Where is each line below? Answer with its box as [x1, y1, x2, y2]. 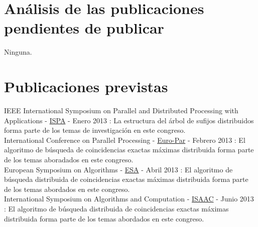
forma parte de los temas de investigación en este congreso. [4, 125, 186, 135]
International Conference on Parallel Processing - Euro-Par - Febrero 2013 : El [4, 134, 245, 145]
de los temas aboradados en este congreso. [4, 154, 134, 164]
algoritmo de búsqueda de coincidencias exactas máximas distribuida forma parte [4, 144, 254, 155]
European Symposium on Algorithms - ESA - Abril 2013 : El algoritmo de [4, 164, 233, 174]
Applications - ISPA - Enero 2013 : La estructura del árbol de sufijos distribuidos [4, 115, 254, 125]
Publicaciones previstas [4, 76, 168, 97]
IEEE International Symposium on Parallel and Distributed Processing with [4, 105, 238, 116]
